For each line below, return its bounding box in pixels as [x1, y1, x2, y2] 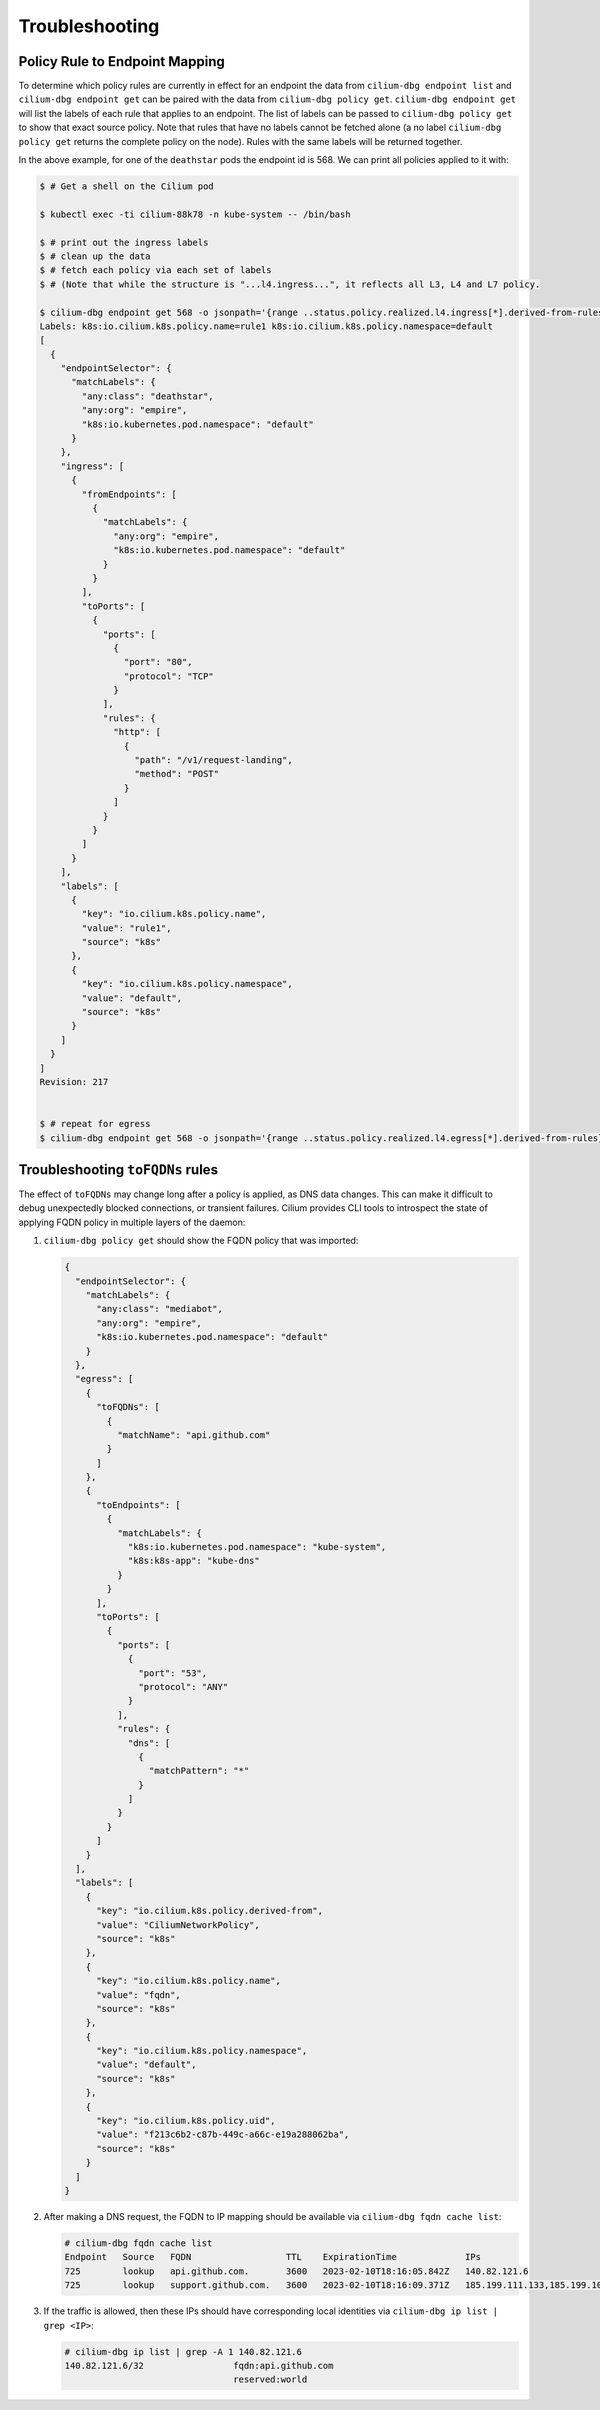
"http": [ [113, 726, 162, 738]
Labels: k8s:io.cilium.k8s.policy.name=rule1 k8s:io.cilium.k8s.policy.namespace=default [39, 320, 494, 332]
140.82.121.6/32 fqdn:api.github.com [64, 2360, 334, 2371]
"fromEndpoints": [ [81, 488, 177, 500]
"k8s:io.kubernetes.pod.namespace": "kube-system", [127, 1541, 387, 1553]
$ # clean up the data [39, 250, 151, 262]
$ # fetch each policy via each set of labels [39, 265, 272, 276]
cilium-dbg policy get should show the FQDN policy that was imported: [43, 1235, 359, 1247]
